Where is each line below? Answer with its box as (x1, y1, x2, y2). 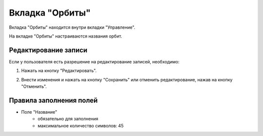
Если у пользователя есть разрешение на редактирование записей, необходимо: (9, 58, 180, 64)
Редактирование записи (9, 46, 88, 54)
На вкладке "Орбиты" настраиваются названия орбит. (9, 33, 122, 39)
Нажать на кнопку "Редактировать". (21, 68, 97, 74)
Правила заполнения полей (9, 96, 98, 104)
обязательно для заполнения (38, 116, 98, 122)
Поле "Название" (21, 109, 57, 115)
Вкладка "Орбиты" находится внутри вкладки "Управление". (9, 24, 136, 30)
